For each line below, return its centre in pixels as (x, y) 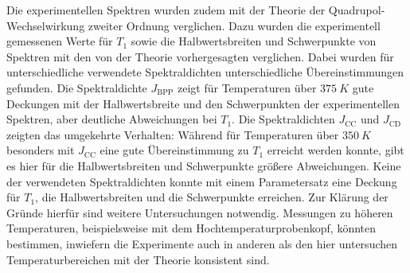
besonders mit (41, 150)
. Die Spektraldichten (283, 119)
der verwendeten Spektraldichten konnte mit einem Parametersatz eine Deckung (202, 181)
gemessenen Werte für (60, 41)
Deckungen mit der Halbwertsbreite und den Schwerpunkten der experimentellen (203, 103)
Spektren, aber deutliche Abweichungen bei (112, 119)
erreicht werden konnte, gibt (336, 150)
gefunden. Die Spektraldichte (77, 87)
